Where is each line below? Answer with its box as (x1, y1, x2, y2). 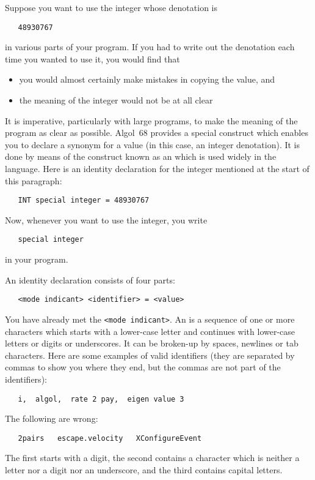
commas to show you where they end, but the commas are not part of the (5, 361, 281, 373)
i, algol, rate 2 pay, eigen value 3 (18, 394, 184, 403)
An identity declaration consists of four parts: (5, 273, 175, 286)
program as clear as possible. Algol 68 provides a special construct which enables (5, 126, 308, 139)
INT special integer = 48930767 (18, 196, 150, 205)
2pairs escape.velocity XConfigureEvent (18, 433, 202, 443)
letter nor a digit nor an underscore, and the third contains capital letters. (5, 463, 283, 476)
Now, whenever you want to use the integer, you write (5, 213, 208, 226)
